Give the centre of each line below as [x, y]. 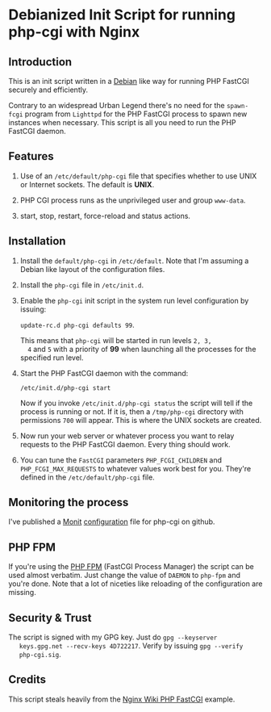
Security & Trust [50, 618]
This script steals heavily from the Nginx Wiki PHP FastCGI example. [122, 699]
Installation [37, 241]
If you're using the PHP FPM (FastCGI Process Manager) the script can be [131, 567]
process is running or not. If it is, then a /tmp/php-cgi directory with [131, 411]
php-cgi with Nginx [74, 32]
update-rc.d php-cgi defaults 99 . [77, 325]
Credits [27, 680]
